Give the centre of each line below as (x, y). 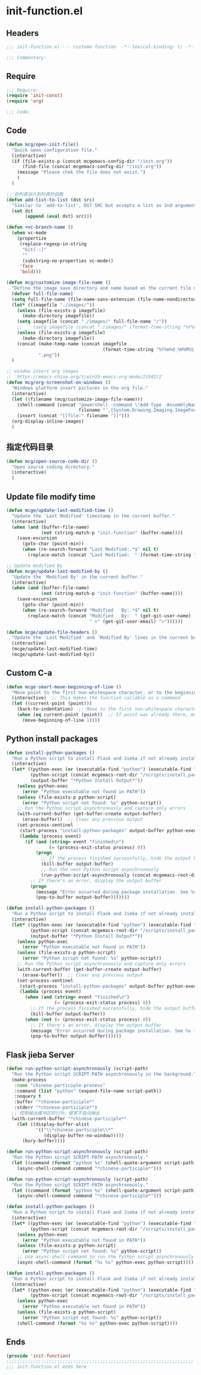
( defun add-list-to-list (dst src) (51, 200)
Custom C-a (29, 673)
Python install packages (52, 739)
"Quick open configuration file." (54, 150)
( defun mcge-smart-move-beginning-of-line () (64, 687)
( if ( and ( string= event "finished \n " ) (74, 842)
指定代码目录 (30, 447)
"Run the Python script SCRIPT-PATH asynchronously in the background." (104, 1074)
